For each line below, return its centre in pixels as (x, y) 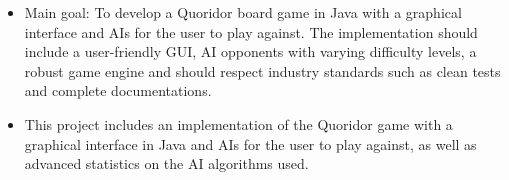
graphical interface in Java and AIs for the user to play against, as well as (250, 143)
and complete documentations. (118, 90)
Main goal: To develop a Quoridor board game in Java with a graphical (243, 12)
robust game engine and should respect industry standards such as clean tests (262, 70)
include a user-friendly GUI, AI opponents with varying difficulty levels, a (250, 51)
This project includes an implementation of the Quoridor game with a (238, 123)
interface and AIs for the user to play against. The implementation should (251, 31)
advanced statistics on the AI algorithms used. (166, 163)
